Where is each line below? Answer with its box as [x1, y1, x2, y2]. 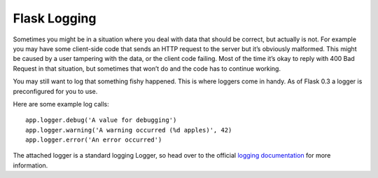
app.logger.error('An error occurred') [25, 136, 162, 144]
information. [13, 161, 48, 170]
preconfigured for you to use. [13, 87, 98, 95]
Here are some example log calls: [13, 100, 110, 108]
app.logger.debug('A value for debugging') [25, 116, 177, 124]
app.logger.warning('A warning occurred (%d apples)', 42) [25, 126, 232, 134]
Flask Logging [13, 11, 97, 26]
